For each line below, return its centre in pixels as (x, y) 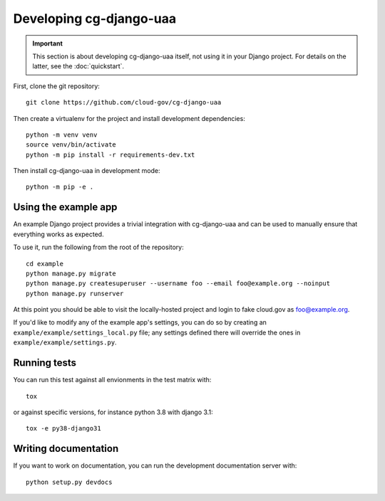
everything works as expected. (58, 234)
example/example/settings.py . (65, 342)
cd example (45, 264)
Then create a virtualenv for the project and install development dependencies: (129, 118)
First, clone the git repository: (56, 86)
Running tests (45, 363)
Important (48, 43)
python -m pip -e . (60, 187)
